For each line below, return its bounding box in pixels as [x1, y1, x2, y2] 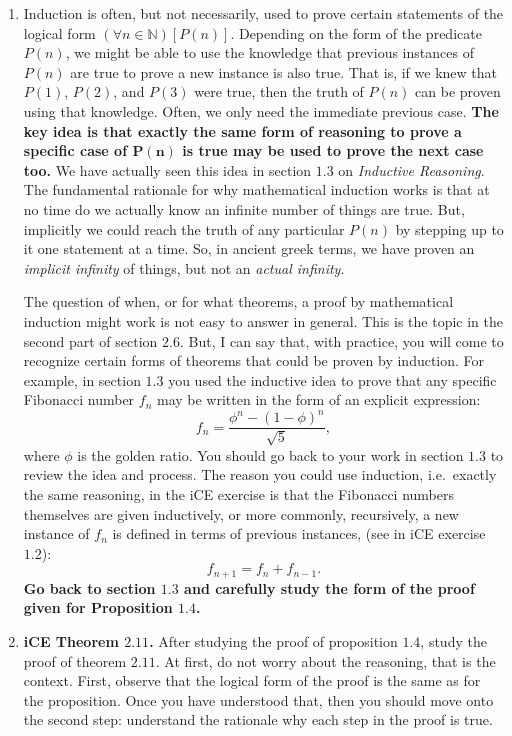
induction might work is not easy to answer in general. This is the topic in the [23, 310, 504, 331]
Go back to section [23, 577, 156, 598]
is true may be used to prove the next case [182, 140, 484, 161]
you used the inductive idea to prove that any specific [168, 369, 497, 390]
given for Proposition [23, 597, 173, 618]
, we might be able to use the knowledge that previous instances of [65, 42, 474, 63]
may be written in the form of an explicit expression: [156, 389, 481, 410]
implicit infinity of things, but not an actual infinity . [23, 257, 345, 278]
